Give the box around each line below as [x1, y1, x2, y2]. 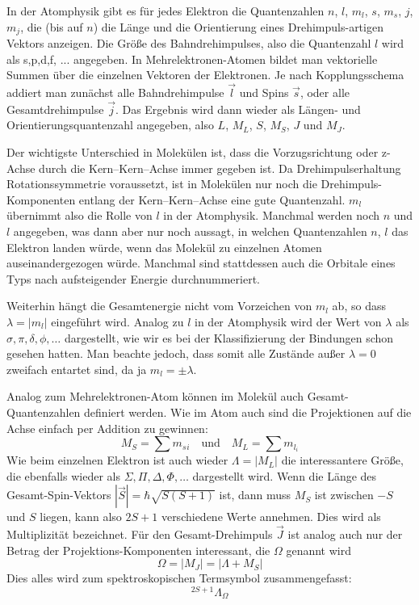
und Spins [239, 84, 289, 101]
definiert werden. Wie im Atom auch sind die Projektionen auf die [84, 403, 412, 420]
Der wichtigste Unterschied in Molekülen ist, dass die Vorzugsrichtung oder [6, 144, 379, 161]
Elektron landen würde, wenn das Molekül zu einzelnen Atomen [6, 238, 322, 255]
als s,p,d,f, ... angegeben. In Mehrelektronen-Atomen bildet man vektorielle [6, 50, 378, 67]
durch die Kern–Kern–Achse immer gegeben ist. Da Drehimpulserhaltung [39, 159, 401, 176]
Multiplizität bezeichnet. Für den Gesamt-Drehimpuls [6, 526, 273, 543]
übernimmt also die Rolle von [6, 207, 153, 224]
